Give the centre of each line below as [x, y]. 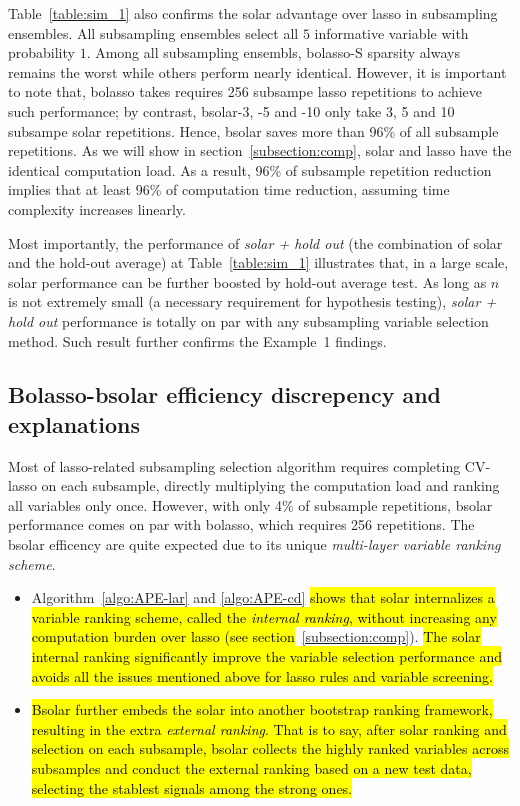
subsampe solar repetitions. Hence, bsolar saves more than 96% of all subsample [253, 130]
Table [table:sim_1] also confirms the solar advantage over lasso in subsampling [253, 13]
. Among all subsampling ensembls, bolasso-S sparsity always [273, 52]
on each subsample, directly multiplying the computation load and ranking [270, 485]
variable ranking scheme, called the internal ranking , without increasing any [264, 616]
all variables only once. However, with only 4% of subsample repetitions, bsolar [250, 504]
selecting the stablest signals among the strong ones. [192, 787]
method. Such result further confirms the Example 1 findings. [197, 340]
